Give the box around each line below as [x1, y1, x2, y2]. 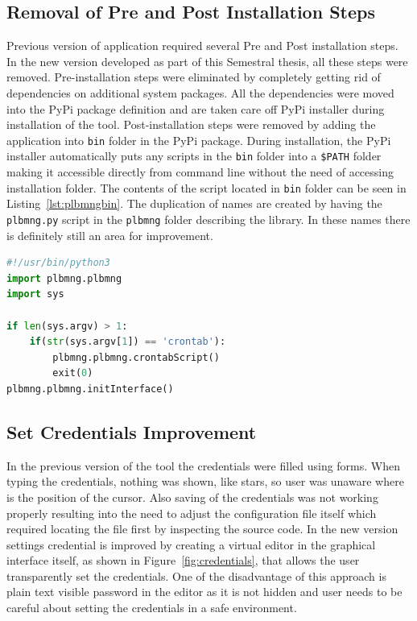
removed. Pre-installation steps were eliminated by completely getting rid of [6, 68, 381, 85]
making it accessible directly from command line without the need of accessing [6, 164, 394, 180]
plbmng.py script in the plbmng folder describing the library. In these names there [6, 210, 411, 227]
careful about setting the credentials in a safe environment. [6, 599, 297, 616]
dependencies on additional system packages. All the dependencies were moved [6, 84, 394, 101]
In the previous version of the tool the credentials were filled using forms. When [6, 457, 401, 474]
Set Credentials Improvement [6, 419, 257, 444]
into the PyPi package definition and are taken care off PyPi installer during [6, 100, 385, 117]
